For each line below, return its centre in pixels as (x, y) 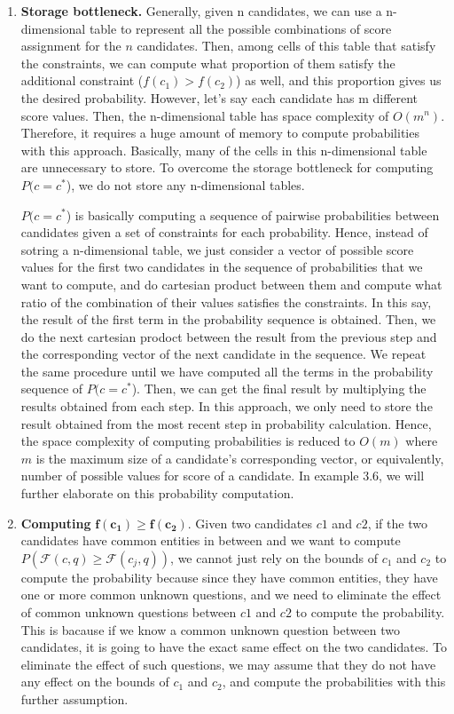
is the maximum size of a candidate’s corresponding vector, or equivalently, (240, 458)
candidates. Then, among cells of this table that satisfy (286, 46)
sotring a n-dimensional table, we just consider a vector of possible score (217, 249)
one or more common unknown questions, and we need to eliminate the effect (231, 595)
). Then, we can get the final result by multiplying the (279, 389)
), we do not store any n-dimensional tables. (185, 184)
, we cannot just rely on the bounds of (274, 557)
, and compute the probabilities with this (334, 682)
